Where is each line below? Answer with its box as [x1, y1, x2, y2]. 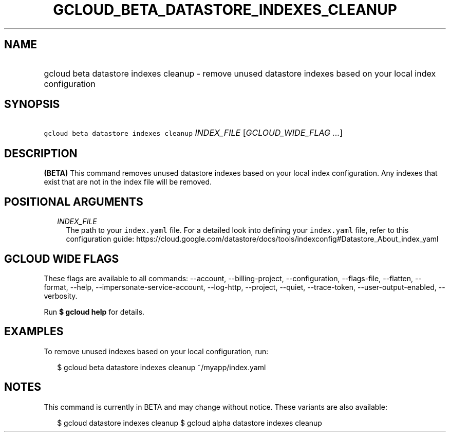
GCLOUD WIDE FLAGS [4, 252, 119, 265]
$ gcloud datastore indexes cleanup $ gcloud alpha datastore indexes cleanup [57, 418, 322, 427]
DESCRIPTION [4, 147, 78, 160]
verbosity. [44, 291, 78, 300]
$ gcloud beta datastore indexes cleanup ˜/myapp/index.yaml [57, 362, 266, 372]
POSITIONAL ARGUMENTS [4, 195, 143, 208]
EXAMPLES [4, 325, 64, 338]
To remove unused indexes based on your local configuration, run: [44, 347, 269, 356]
